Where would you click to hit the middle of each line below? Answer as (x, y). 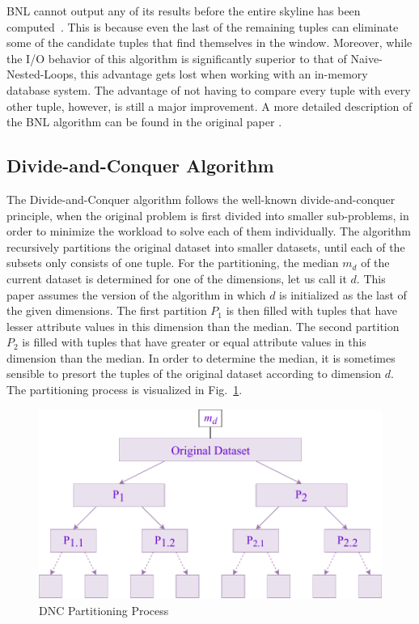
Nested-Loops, (42, 74)
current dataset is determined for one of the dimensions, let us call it (177, 278)
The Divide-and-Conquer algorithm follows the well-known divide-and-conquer (201, 199)
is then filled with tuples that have (312, 310)
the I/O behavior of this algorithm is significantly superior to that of (177, 58)
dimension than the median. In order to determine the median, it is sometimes (201, 357)
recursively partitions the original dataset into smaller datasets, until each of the (206, 246)
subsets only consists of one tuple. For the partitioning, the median (173, 263)
